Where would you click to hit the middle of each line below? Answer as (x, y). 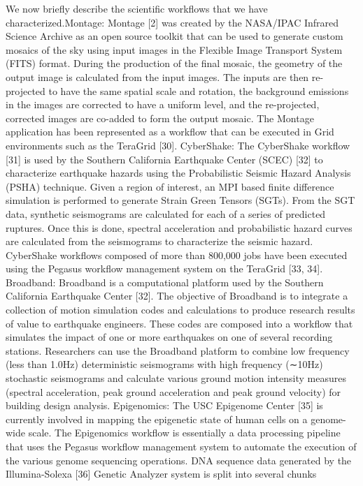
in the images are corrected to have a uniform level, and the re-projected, (163, 104)
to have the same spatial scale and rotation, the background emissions (199, 90)
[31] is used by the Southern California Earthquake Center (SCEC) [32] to (164, 159)
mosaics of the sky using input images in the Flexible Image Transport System (174, 49)
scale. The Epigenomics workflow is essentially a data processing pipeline (184, 433)
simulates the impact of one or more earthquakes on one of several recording (169, 337)
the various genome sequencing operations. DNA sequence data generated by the (179, 460)
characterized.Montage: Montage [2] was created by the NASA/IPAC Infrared (172, 22)
